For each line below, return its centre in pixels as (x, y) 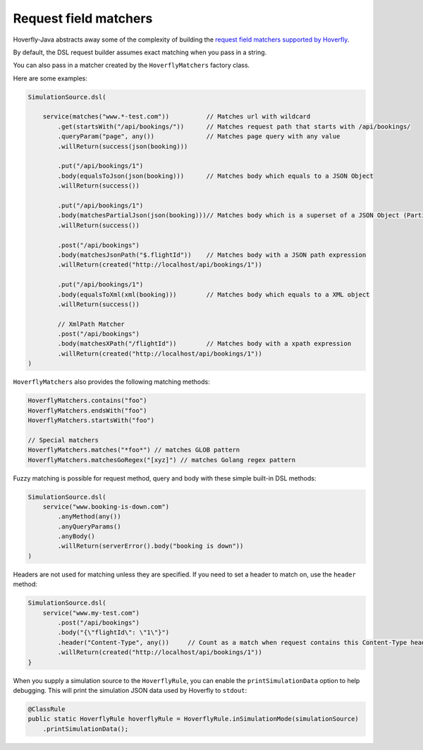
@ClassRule (47, 709)
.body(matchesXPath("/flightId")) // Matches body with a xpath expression (204, 344)
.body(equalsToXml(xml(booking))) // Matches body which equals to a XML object (214, 294)
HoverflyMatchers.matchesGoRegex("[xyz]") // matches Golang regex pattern (162, 460)
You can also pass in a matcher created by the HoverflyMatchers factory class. (131, 65)
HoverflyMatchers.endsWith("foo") (87, 410)
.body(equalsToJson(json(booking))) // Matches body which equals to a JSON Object (215, 176)
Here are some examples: (50, 78)
